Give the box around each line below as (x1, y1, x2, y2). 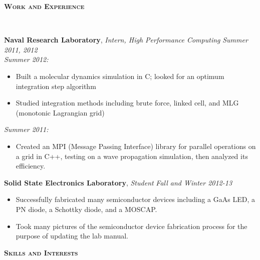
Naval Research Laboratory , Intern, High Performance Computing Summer (4, 34, 248, 45)
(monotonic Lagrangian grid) (16, 107, 105, 117)
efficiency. (16, 160, 46, 171)
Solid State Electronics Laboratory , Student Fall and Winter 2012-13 (4, 177, 232, 187)
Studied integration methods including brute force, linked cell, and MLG (16, 97, 239, 108)
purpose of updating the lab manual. (16, 230, 128, 241)
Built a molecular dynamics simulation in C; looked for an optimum (16, 70, 224, 81)
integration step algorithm (16, 80, 96, 91)
